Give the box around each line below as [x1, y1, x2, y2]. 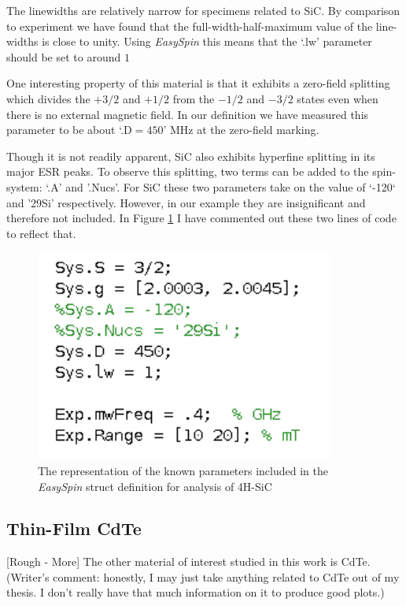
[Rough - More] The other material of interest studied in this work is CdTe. [6, 553, 371, 570]
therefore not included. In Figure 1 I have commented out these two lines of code [6, 210, 397, 226]
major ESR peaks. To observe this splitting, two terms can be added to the [6, 163, 369, 180]
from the [172, 90, 215, 106]
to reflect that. [6, 225, 76, 241]
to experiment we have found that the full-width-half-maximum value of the [6, 17, 373, 34]
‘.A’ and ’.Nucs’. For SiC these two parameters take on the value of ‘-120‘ [46, 178, 396, 195]
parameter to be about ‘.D [6, 121, 132, 138]
